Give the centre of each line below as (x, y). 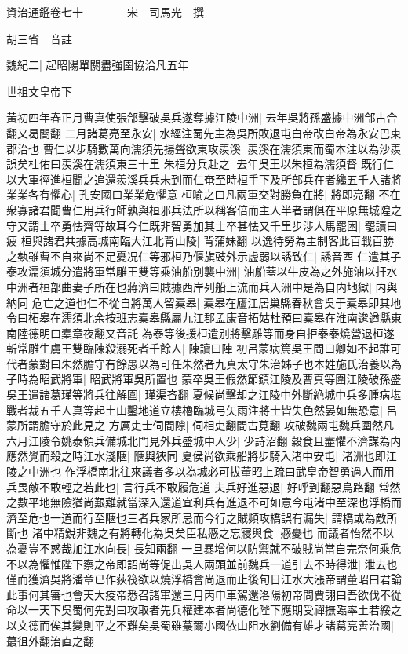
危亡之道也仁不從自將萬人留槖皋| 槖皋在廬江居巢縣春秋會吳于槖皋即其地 (217, 302)
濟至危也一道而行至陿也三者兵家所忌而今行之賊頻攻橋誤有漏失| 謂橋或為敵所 (202, 517)
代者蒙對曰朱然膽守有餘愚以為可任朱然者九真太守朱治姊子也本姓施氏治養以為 (204, 363)
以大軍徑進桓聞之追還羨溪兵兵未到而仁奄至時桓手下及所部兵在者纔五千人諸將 (204, 179)
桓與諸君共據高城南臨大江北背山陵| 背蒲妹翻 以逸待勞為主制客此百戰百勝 (207, 241)
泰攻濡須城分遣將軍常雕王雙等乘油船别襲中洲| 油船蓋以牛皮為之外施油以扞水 (202, 271)
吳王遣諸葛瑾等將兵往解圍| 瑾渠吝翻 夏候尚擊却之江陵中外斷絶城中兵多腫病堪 (204, 395)
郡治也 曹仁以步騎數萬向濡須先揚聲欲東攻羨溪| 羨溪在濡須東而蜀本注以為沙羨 (204, 148)
